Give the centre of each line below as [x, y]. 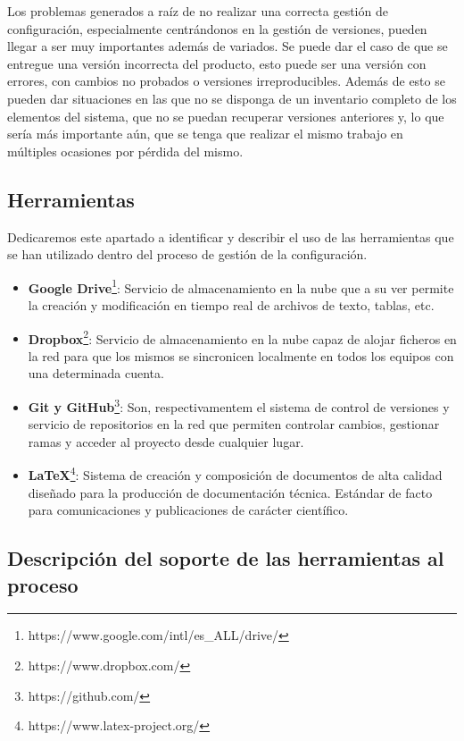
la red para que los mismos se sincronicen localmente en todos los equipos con [241, 355]
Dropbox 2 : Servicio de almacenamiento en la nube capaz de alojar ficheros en [242, 337]
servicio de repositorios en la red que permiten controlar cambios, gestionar [234, 424]
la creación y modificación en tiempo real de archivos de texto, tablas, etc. [231, 304]
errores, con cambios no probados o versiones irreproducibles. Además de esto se [226, 81]
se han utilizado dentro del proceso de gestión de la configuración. [187, 254]
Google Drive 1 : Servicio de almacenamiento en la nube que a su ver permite [241, 286]
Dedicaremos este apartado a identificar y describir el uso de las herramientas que [231, 236]
